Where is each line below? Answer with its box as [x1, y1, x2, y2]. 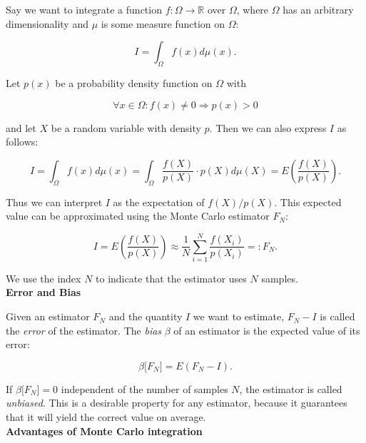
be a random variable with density [51, 120, 201, 135]
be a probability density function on [55, 75, 213, 90]
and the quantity [108, 309, 183, 324]
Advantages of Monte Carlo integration [6, 423, 203, 438]
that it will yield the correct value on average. [6, 409, 206, 424]
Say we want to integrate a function [6, 2, 162, 16]
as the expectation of [113, 194, 205, 209]
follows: [6, 134, 39, 149]
